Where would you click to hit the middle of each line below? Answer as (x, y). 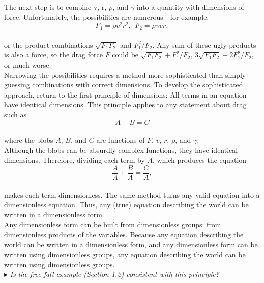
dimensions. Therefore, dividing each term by (75, 160)
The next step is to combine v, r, (55, 7)
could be (125, 55)
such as (16, 115)
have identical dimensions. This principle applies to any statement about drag (125, 104)
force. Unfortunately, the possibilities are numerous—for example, (107, 17)
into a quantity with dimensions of (190, 7)
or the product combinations (49, 44)
